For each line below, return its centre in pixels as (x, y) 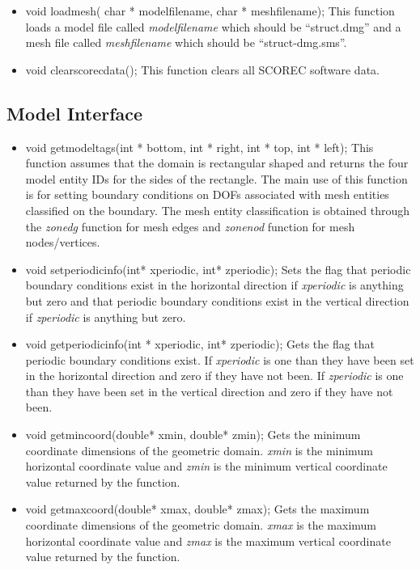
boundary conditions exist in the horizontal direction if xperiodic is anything (214, 285)
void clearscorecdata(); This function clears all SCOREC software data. (202, 69)
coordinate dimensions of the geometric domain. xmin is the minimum (199, 450)
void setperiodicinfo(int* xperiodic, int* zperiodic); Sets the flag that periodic (218, 269)
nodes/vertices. (63, 242)
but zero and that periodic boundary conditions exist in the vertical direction (217, 300)
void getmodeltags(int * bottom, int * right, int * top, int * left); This (199, 147)
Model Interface (75, 113)
